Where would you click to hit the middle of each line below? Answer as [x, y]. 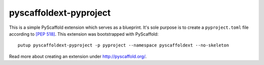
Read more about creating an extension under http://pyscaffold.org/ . [78, 56]
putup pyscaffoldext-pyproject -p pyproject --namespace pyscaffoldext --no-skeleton [123, 45]
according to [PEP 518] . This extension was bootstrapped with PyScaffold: [84, 34]
